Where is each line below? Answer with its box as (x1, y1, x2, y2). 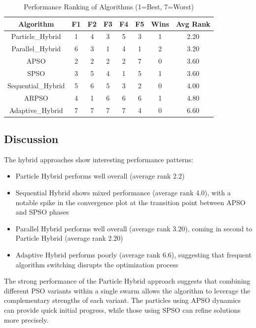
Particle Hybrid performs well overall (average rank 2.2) (15, 171, 185, 181)
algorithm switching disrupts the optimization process (15, 259, 179, 269)
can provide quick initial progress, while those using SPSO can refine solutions (4, 304, 241, 315)
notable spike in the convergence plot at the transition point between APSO (15, 197, 246, 207)
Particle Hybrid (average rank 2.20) (15, 233, 123, 243)
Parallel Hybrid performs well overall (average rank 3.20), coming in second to (15, 223, 253, 233)
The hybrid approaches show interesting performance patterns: (4, 154, 193, 164)
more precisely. (4, 314, 49, 325)
